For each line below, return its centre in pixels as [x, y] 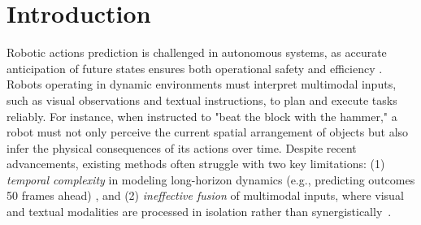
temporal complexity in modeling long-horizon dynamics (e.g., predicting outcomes [211, 179]
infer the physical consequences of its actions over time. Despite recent [182, 147]
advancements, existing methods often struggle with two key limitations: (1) [196, 164]
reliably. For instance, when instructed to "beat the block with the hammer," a [202, 116]
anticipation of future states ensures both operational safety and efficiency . [195, 68]
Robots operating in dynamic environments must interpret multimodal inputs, [202, 84]
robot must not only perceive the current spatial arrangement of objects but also [208, 132]
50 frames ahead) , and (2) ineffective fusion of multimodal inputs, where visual [205, 195]
